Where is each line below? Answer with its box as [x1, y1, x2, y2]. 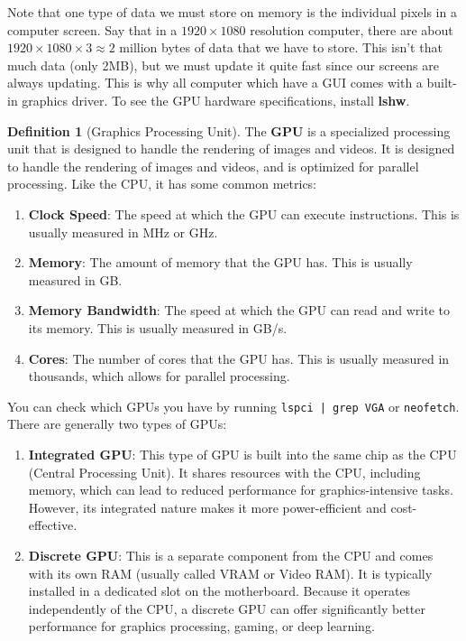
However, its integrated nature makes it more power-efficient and [28, 497, 387, 516]
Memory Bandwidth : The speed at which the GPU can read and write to [28, 301, 450, 320]
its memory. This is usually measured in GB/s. [28, 318, 288, 337]
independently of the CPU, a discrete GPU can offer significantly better [28, 599, 426, 618]
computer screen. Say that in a [7, 20, 178, 39]
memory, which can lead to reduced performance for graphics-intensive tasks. [28, 480, 453, 499]
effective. [28, 516, 78, 534]
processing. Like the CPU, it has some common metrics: [7, 174, 317, 193]
